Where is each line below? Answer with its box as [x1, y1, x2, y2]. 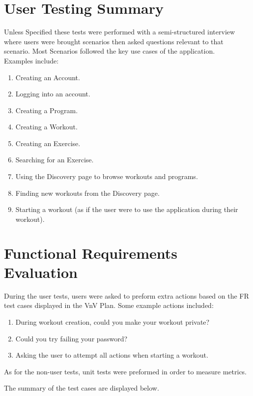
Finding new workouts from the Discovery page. [15, 187, 160, 198]
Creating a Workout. [15, 122, 78, 132]
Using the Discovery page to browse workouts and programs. [15, 171, 198, 182]
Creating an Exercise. [15, 138, 81, 148]
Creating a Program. [15, 105, 78, 115]
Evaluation [4, 262, 78, 282]
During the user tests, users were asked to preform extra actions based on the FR [4, 290, 249, 301]
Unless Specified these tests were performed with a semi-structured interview [4, 27, 235, 37]
